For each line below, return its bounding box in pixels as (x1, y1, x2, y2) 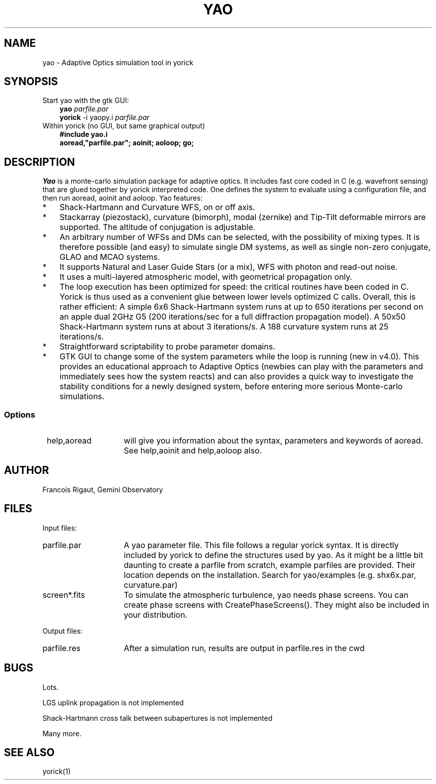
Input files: (42, 523, 77, 532)
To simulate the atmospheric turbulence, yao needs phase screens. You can (123, 589, 409, 600)
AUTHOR (4, 464, 49, 477)
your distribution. (123, 609, 188, 620)
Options (4, 409, 35, 420)
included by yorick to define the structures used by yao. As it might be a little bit (123, 550, 424, 560)
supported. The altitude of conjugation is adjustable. (59, 222, 255, 232)
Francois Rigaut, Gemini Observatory (42, 485, 163, 494)
